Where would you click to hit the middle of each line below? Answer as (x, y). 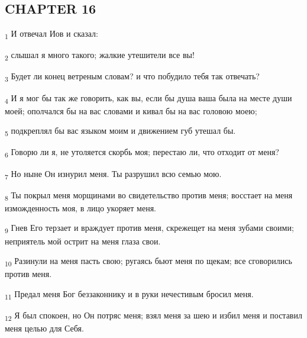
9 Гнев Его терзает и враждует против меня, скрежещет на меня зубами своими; (149, 228)
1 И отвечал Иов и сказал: (51, 34)
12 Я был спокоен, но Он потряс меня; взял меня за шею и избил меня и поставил (153, 316)
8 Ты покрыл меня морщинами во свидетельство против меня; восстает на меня (149, 195)
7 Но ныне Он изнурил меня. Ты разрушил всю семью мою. (113, 174)
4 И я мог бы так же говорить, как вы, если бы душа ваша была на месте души (148, 98)
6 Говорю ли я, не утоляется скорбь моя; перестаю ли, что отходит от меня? (142, 153)
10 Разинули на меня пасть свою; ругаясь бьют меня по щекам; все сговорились (148, 261)
